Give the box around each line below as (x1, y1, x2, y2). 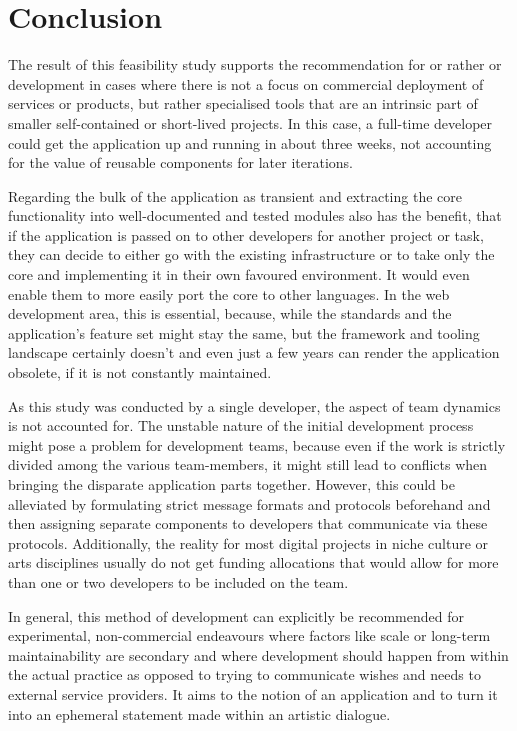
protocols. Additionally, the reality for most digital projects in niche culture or (8, 532, 489, 553)
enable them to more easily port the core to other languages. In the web (8, 283, 450, 304)
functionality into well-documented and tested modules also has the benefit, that (8, 205, 502, 226)
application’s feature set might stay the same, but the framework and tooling (8, 322, 480, 343)
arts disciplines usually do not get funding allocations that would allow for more (8, 552, 499, 573)
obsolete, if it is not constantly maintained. (8, 362, 272, 383)
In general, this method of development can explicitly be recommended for (8, 605, 464, 626)
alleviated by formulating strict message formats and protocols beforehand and (8, 493, 491, 514)
